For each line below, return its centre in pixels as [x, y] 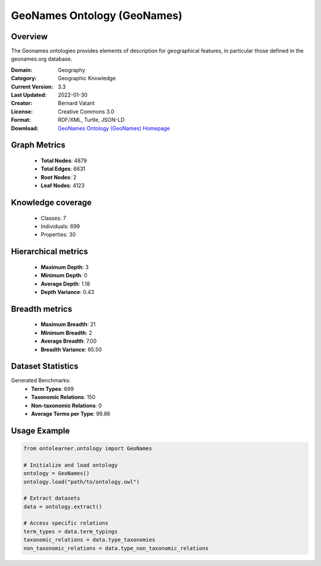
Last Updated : [29, 95]
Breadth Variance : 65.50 [71, 349]
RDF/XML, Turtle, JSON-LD [91, 120]
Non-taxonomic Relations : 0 [67, 405]
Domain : [22, 70]
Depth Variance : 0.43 [67, 292]
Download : [25, 128]
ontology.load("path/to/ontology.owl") [81, 482]
